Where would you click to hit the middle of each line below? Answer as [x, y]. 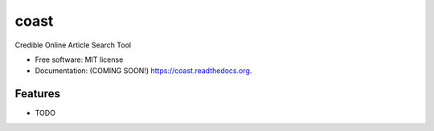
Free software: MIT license [79, 59]
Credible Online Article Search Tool [73, 45]
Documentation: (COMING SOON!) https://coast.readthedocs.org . [143, 71]
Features [37, 94]
